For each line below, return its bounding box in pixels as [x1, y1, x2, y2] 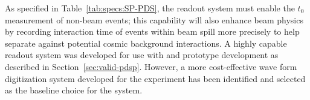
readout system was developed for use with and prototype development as [5, 49, 279, 61]
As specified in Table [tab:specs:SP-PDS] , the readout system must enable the [5, 2, 295, 14]
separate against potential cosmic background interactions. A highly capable [5, 37, 287, 49]
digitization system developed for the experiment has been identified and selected [5, 72, 306, 84]
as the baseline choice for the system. [5, 84, 143, 96]
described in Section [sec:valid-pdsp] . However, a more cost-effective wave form [5, 60, 297, 72]
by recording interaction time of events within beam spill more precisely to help [5, 25, 300, 38]
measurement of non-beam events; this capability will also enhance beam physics [5, 13, 303, 26]
